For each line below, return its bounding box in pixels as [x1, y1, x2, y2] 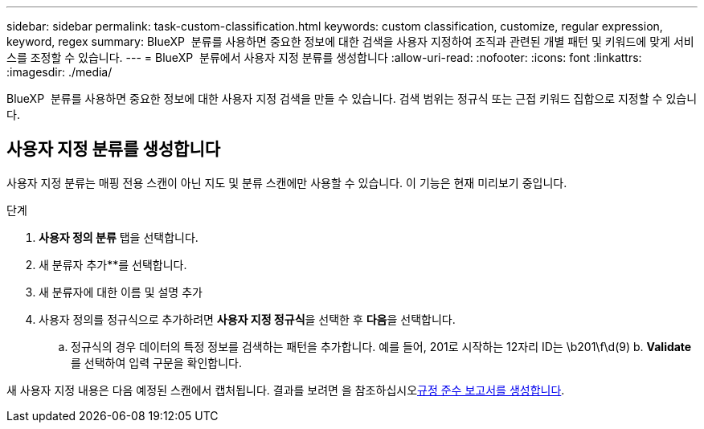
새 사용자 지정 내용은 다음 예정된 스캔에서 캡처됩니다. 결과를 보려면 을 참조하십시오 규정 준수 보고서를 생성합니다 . [6, 382, 565, 397]
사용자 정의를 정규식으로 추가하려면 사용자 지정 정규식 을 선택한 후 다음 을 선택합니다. [39, 312, 456, 326]
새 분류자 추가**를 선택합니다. [39, 257, 187, 272]
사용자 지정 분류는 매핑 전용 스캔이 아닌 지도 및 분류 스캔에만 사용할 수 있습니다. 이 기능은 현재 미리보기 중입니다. [6, 175, 567, 190]
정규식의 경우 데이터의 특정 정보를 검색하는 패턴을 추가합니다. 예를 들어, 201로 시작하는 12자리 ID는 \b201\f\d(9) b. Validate [71, 339, 692, 353]
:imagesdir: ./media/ [6, 65, 113, 79]
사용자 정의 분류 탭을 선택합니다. [39, 230, 199, 244]
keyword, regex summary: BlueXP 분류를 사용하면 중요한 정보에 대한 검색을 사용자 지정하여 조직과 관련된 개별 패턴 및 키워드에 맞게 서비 [6, 35, 694, 48]
